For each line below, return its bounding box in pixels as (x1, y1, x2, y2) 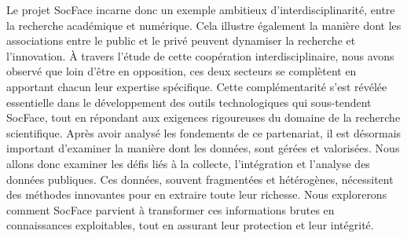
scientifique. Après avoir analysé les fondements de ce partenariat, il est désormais (6, 124, 401, 141)
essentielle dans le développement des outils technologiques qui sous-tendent (6, 93, 372, 110)
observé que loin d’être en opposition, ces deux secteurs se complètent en (6, 63, 357, 79)
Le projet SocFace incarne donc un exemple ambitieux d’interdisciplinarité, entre (6, 2, 395, 17)
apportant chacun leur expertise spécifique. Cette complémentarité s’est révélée (6, 78, 387, 94)
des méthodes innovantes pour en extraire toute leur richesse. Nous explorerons (6, 186, 387, 203)
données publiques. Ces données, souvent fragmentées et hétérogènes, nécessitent (6, 170, 394, 187)
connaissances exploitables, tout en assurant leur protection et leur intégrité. (6, 217, 374, 233)
